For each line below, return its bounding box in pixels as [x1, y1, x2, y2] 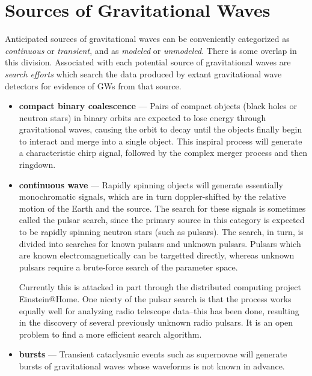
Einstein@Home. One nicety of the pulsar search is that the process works [19, 293, 292, 305]
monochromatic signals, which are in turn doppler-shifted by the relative [19, 190, 286, 203]
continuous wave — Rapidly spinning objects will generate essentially [19, 178, 283, 191]
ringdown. [19, 158, 56, 171]
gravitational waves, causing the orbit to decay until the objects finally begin [19, 123, 302, 136]
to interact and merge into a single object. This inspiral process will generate [19, 134, 302, 147]
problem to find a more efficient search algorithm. [19, 327, 202, 340]
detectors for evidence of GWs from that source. [5, 79, 182, 92]
